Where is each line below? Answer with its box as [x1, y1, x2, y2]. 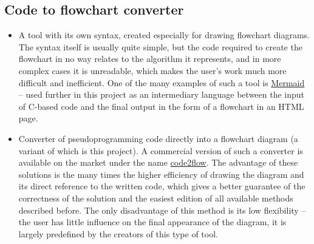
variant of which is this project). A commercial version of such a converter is [18, 144, 303, 157]
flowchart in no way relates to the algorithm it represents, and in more [18, 52, 281, 65]
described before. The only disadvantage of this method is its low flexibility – [18, 203, 306, 216]
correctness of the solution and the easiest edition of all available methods [18, 191, 293, 204]
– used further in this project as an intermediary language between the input [18, 88, 305, 101]
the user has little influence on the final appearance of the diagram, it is [18, 215, 287, 228]
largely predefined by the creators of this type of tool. [18, 227, 218, 240]
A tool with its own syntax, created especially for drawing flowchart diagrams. [18, 29, 310, 41]
